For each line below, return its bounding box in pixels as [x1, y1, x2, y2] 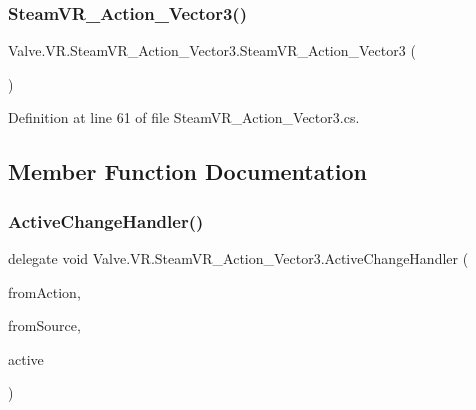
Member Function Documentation [8, 156, 368, 187]
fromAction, [8, 281, 81, 302]
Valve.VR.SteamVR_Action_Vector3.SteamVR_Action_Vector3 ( [8, 40, 416, 61]
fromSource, [8, 315, 81, 336]
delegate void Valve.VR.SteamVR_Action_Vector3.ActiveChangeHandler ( [8, 248, 469, 268]
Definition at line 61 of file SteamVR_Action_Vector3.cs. [8, 107, 360, 128]
